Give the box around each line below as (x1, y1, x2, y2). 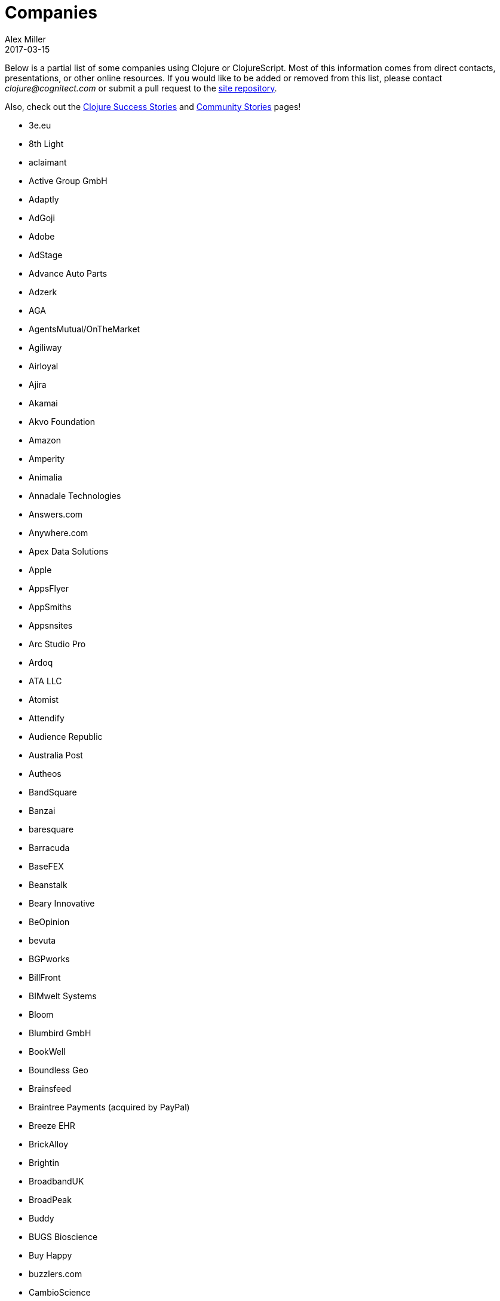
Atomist (29, 694, 59, 705)
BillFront (29, 972, 61, 982)
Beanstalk (29, 879, 68, 890)
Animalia (29, 472, 63, 482)
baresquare (29, 824, 74, 834)
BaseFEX (29, 861, 64, 871)
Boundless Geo (29, 1064, 88, 1075)
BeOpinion (29, 916, 70, 927)
